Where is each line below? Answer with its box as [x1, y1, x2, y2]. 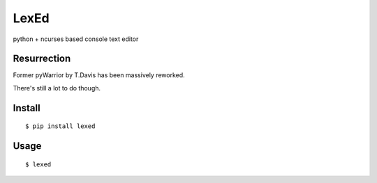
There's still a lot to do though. [13, 83, 101, 92]
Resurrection [13, 53, 71, 65]
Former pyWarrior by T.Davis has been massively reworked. [13, 71, 185, 79]
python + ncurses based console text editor [13, 35, 139, 43]
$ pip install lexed [25, 122, 96, 130]
